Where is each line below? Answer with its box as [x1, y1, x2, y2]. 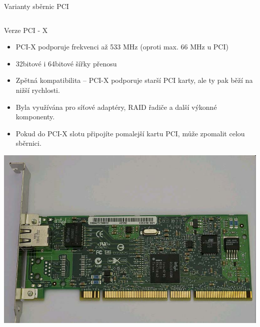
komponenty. [15, 111, 55, 122]
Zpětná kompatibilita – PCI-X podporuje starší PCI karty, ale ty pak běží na [15, 75, 253, 85]
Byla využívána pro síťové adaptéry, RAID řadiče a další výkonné [15, 101, 217, 112]
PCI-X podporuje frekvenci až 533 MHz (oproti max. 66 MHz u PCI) [15, 41, 228, 52]
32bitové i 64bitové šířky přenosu [15, 58, 117, 68]
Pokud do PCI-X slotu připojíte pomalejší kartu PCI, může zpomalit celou [15, 128, 245, 138]
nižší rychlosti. [15, 84, 60, 95]
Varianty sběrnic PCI [4, 1, 69, 11]
